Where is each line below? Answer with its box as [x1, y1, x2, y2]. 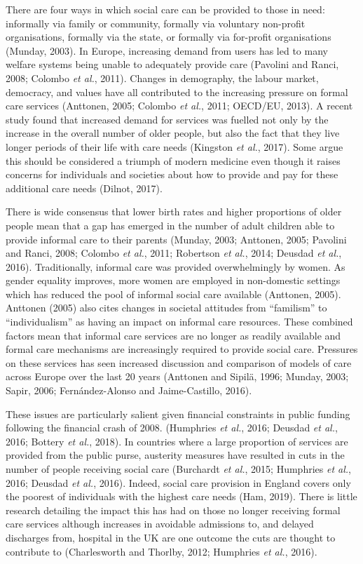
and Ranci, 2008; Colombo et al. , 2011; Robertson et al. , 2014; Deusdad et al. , [6, 246, 342, 260]
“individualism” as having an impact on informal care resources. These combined [6, 314, 353, 329]
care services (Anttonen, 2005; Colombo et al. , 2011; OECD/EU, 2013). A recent [6, 98, 353, 113]
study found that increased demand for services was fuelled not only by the [6, 112, 329, 126]
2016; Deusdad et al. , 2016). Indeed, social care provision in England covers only [6, 475, 351, 490]
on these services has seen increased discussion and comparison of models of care [6, 355, 352, 370]
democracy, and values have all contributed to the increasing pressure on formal [6, 84, 348, 99]
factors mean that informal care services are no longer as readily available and [6, 328, 341, 342]
